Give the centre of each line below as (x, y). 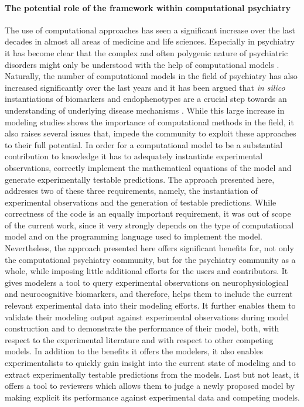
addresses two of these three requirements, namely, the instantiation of (131, 191)
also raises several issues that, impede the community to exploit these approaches (151, 133)
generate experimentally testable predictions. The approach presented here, (140, 179)
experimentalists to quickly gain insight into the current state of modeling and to (150, 363)
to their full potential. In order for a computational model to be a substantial (144, 144)
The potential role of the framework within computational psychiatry (148, 7)
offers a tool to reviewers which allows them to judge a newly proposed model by (150, 386)
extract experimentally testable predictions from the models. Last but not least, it (152, 374)
